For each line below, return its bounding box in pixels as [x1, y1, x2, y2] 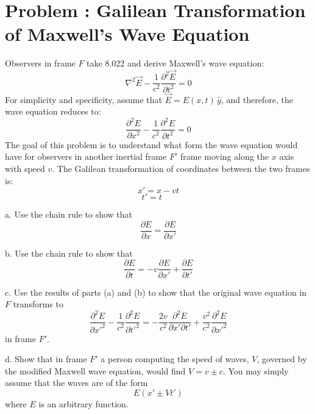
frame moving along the [180, 150, 269, 163]
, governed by [257, 352, 307, 365]
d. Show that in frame [5, 352, 87, 365]
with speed [5, 162, 45, 175]
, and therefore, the [221, 93, 293, 105]
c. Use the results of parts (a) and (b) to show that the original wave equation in [5, 285, 307, 298]
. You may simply [222, 364, 289, 377]
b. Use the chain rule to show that [5, 246, 133, 259]
